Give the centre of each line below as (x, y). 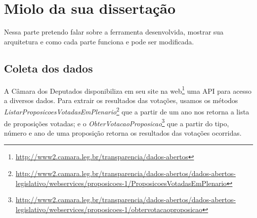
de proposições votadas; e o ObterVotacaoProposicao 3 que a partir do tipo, (117, 122)
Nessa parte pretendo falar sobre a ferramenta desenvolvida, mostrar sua (114, 32)
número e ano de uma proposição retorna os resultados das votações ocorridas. (123, 132)
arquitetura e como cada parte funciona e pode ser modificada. (99, 41)
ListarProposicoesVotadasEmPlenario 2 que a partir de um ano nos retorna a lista (127, 111)
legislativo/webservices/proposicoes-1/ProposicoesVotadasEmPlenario (121, 183)
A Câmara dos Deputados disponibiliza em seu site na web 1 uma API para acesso (128, 90)
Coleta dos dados (48, 68)
